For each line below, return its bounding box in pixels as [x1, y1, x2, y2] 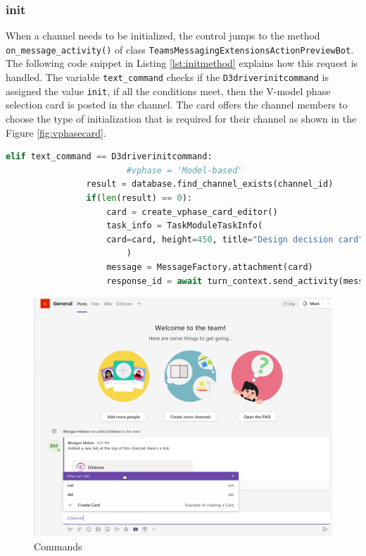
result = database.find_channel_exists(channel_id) [86, 179, 334, 190]
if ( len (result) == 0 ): [86, 192, 192, 203]
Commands [34, 538, 82, 553]
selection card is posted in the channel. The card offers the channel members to [6, 97, 348, 112]
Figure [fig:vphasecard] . [6, 125, 106, 140]
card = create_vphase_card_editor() [106, 206, 278, 217]
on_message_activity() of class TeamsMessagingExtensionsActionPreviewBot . [6, 42, 354, 56]
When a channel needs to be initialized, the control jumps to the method [6, 28, 320, 43]
